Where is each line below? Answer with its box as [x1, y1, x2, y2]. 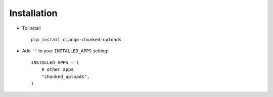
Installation [9, 8, 58, 19]
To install [22, 25, 41, 31]
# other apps [41, 67, 74, 72]
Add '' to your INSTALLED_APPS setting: [22, 48, 109, 54]
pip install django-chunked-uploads [31, 37, 122, 42]
